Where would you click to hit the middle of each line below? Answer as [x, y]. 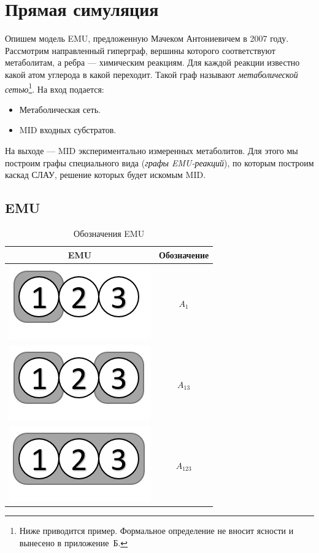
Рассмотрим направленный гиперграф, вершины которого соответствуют [140, 50]
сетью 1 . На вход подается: [55, 88]
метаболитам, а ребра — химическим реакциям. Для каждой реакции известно [152, 62]
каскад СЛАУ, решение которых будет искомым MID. [106, 175]
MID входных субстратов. [68, 130]
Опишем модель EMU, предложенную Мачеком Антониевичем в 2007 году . [147, 38]
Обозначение [184, 254]
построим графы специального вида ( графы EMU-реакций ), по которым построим [159, 162]
